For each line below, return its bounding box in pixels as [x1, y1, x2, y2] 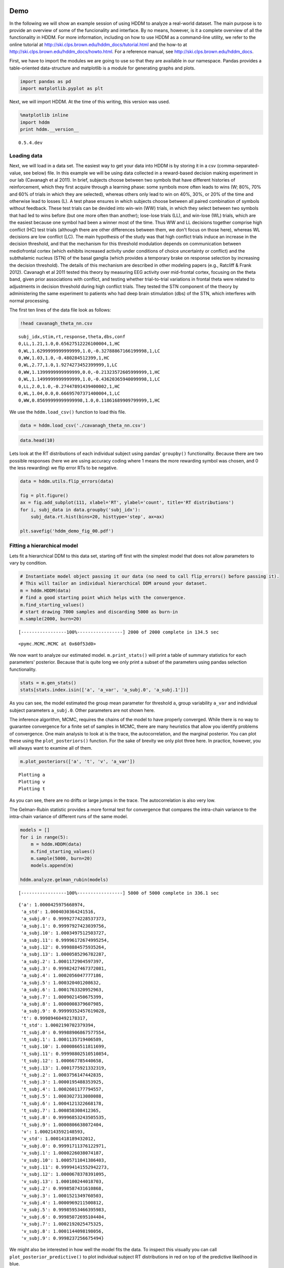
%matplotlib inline [20, 112, 68, 118]
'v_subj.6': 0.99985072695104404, [21, 1214, 107, 1220]
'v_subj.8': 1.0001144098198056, [21, 1228, 104, 1234]
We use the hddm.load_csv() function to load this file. [9, 409, 126, 415]
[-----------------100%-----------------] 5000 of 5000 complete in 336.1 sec [18, 890, 219, 896]
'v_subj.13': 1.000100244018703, [21, 1178, 104, 1184]
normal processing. [9, 297, 50, 304]
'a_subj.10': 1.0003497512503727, [21, 930, 107, 936]
